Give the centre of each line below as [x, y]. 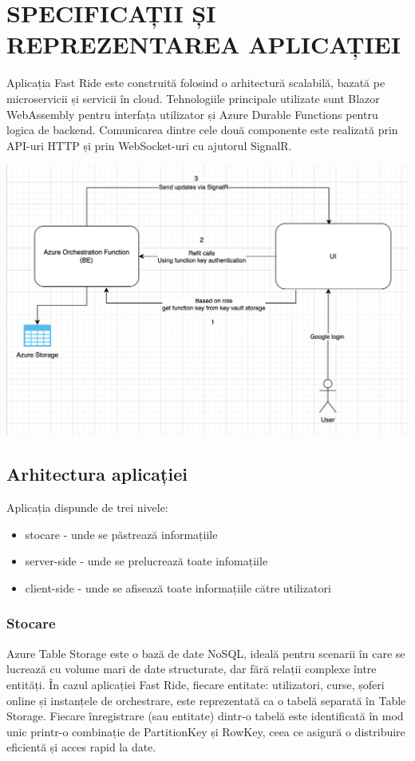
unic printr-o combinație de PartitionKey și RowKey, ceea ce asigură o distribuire [206, 731]
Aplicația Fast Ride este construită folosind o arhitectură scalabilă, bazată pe [196, 83]
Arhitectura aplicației [97, 474]
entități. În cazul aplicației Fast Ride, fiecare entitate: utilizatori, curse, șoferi [196, 684]
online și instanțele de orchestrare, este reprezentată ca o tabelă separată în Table [206, 700]
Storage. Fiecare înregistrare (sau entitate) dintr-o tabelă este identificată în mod [205, 716]
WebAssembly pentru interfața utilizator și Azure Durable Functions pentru [192, 114]
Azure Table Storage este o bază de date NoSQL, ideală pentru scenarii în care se [206, 653]
